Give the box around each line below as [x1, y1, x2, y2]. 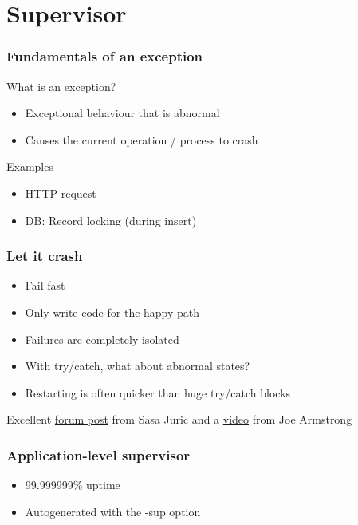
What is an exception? [6, 77, 116, 94]
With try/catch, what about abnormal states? [25, 357, 250, 374]
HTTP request [25, 184, 96, 201]
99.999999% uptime [25, 476, 120, 493]
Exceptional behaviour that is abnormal [25, 105, 220, 121]
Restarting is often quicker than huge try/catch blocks [25, 384, 291, 401]
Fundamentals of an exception [6, 46, 203, 66]
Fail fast [25, 277, 65, 294]
